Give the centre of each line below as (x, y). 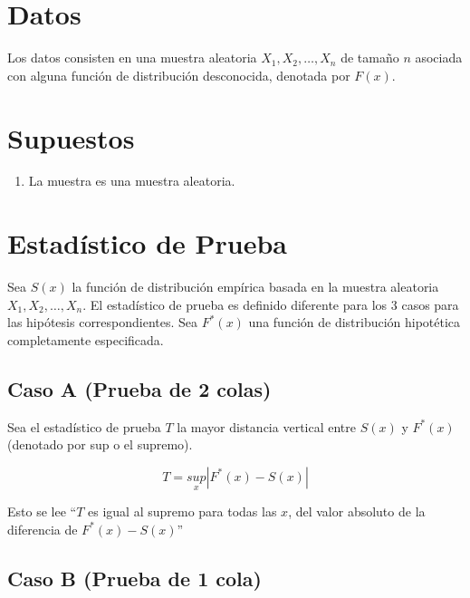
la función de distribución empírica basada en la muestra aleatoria (255, 287)
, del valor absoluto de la (357, 511)
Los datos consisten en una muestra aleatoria (132, 58)
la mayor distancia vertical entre (266, 426)
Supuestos (71, 137)
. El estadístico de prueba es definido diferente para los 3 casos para (271, 304)
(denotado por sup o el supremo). (100, 444)
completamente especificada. (86, 339)
